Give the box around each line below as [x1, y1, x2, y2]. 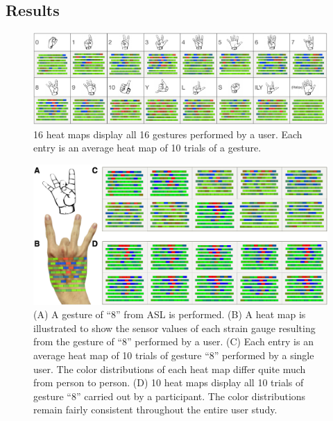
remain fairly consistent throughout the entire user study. [33, 402, 277, 417]
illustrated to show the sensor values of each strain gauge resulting [33, 320, 316, 335]
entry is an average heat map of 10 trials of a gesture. [33, 140, 262, 155]
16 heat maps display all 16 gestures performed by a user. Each [33, 126, 302, 141]
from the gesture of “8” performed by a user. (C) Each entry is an [33, 334, 314, 349]
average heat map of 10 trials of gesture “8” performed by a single [33, 348, 314, 363]
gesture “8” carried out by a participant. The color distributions [33, 388, 306, 403]
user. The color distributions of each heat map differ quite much [33, 361, 306, 376]
